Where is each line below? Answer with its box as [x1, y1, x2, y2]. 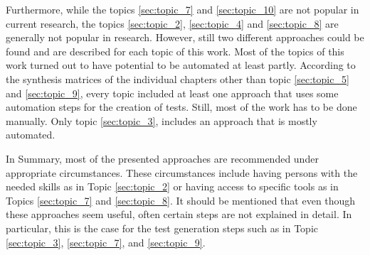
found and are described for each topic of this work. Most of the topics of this [6, 43, 344, 58]
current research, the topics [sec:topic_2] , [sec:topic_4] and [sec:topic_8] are [6, 16, 339, 31]
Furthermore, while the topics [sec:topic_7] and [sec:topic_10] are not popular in [6, 2, 359, 16]
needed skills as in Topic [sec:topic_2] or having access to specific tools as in [6, 179, 339, 194]
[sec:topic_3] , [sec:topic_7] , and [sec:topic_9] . [6, 234, 206, 249]
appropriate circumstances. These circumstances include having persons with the [6, 165, 358, 180]
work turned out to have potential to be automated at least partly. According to [6, 58, 356, 72]
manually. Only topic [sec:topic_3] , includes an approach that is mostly [6, 113, 317, 128]
